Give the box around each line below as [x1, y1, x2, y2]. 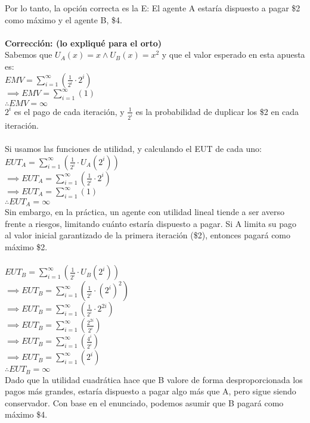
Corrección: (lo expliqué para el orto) [5, 36, 162, 49]
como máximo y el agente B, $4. [5, 13, 122, 26]
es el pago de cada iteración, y [14, 105, 125, 117]
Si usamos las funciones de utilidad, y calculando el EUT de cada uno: [5, 142, 262, 154]
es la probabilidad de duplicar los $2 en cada [135, 105, 299, 117]
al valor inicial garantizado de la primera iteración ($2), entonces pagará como [5, 229, 291, 241]
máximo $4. [5, 408, 48, 421]
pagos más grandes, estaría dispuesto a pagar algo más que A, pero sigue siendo [5, 385, 296, 397]
